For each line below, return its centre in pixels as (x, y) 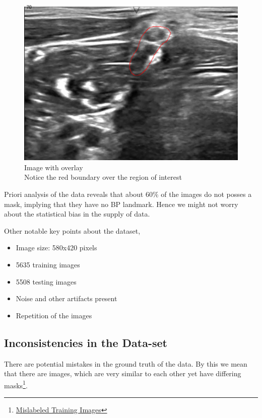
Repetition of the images (54, 315)
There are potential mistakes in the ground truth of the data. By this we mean (126, 363)
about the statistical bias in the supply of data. (77, 214)
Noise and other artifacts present (67, 298)
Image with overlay (54, 167)
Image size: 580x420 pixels (56, 248)
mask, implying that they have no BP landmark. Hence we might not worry (121, 204)
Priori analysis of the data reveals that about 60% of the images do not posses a (128, 194)
